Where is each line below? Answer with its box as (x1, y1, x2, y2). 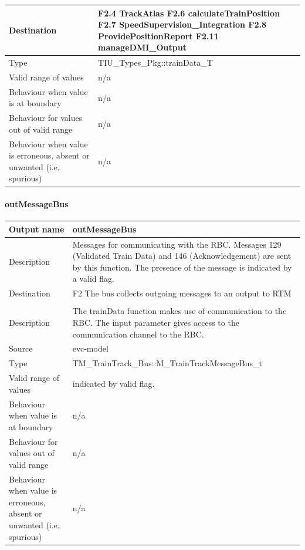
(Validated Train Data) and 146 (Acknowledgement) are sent (72, 249, 292, 262)
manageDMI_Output (98, 41, 187, 53)
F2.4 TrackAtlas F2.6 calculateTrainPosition (98, 6, 280, 19)
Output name (9, 222, 65, 235)
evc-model (72, 342, 109, 355)
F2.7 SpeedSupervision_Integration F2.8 (98, 18, 266, 31)
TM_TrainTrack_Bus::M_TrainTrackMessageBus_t (72, 357, 262, 369)
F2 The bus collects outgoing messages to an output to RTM (72, 287, 292, 299)
